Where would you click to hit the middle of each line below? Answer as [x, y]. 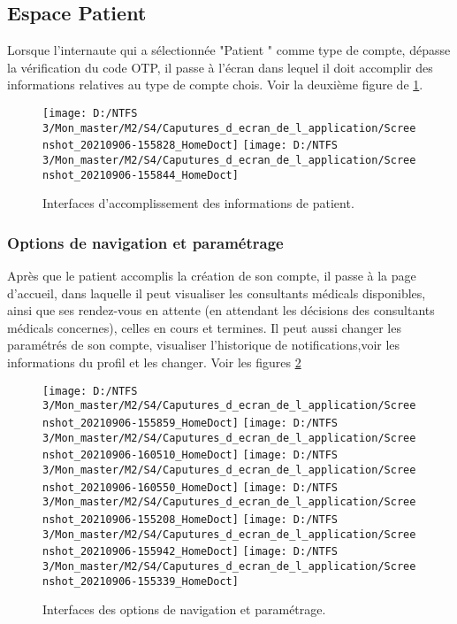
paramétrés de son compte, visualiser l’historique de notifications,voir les [204, 345]
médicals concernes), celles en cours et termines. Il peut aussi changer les [204, 327]
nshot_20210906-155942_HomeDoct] [141, 552]
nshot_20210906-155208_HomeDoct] [141, 519]
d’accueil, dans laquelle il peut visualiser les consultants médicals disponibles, [217, 293]
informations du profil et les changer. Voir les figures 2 [154, 362]
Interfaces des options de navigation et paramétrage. [184, 609]
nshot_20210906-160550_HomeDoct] [141, 487]
